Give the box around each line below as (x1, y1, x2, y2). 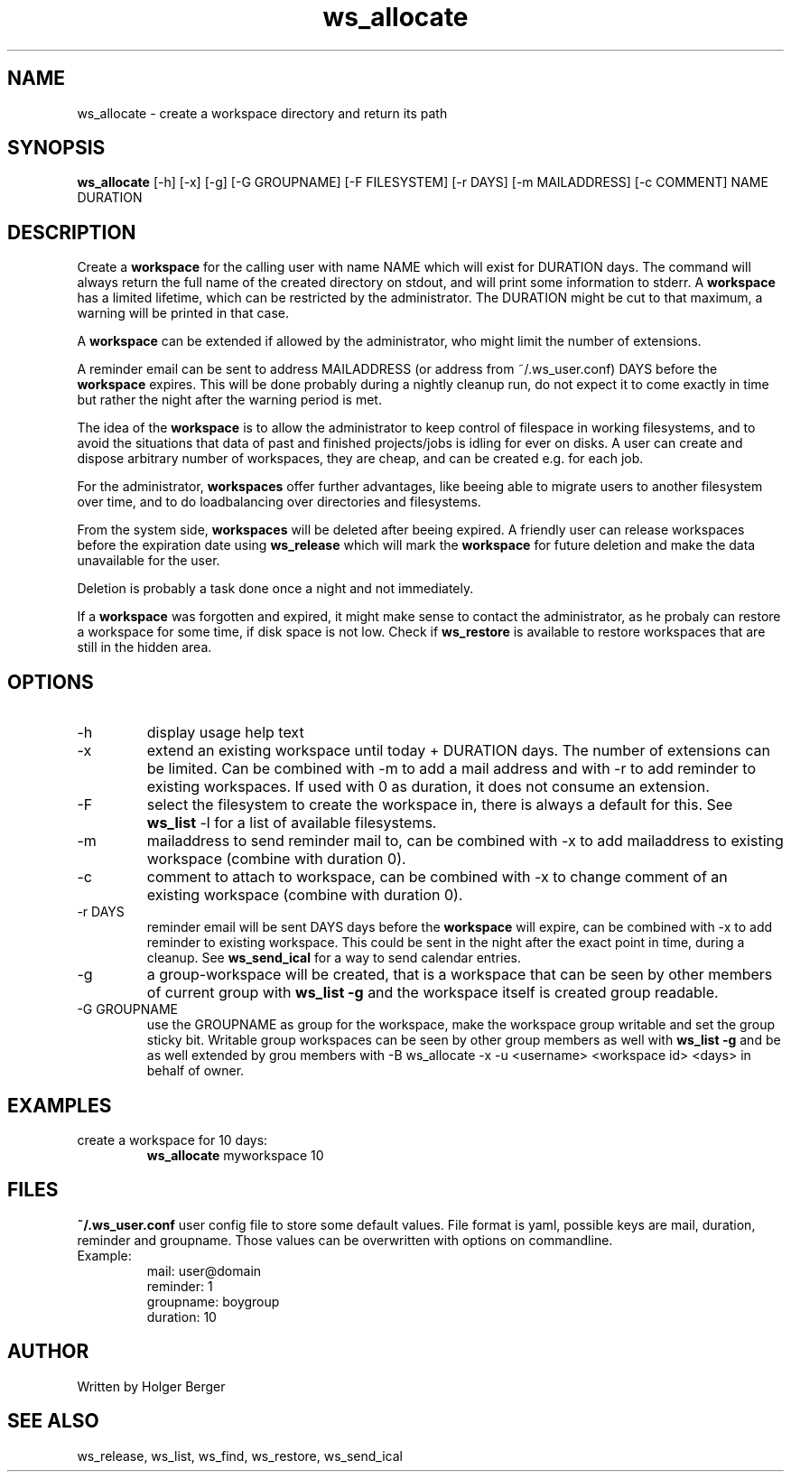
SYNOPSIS (7, 136, 106, 160)
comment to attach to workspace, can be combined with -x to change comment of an (146, 868, 728, 887)
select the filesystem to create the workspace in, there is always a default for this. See (146, 795, 733, 814)
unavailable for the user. (77, 553, 220, 569)
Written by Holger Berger (77, 1378, 226, 1394)
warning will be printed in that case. (77, 305, 290, 321)
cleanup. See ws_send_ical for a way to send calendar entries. (146, 950, 522, 966)
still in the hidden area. (77, 639, 212, 656)
